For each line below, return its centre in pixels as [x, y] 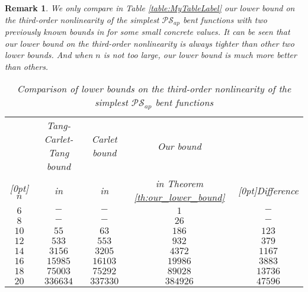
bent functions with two [225, 19]
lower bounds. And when [49, 55]
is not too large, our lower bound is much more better [200, 55]
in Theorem [179, 184]
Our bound [179, 146]
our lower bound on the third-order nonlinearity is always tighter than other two [150, 43]
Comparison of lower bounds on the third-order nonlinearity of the [154, 89]
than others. [27, 66]
